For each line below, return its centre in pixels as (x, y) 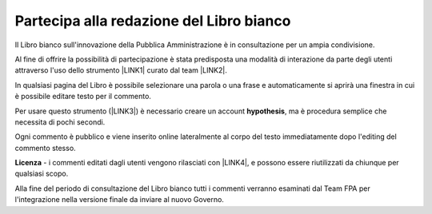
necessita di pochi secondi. (60, 122)
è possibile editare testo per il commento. (83, 97)
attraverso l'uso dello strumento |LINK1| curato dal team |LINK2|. (121, 70)
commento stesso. (45, 148)
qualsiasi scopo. (42, 174)
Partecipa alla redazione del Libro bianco (153, 21)
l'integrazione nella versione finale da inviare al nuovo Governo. (119, 200)
